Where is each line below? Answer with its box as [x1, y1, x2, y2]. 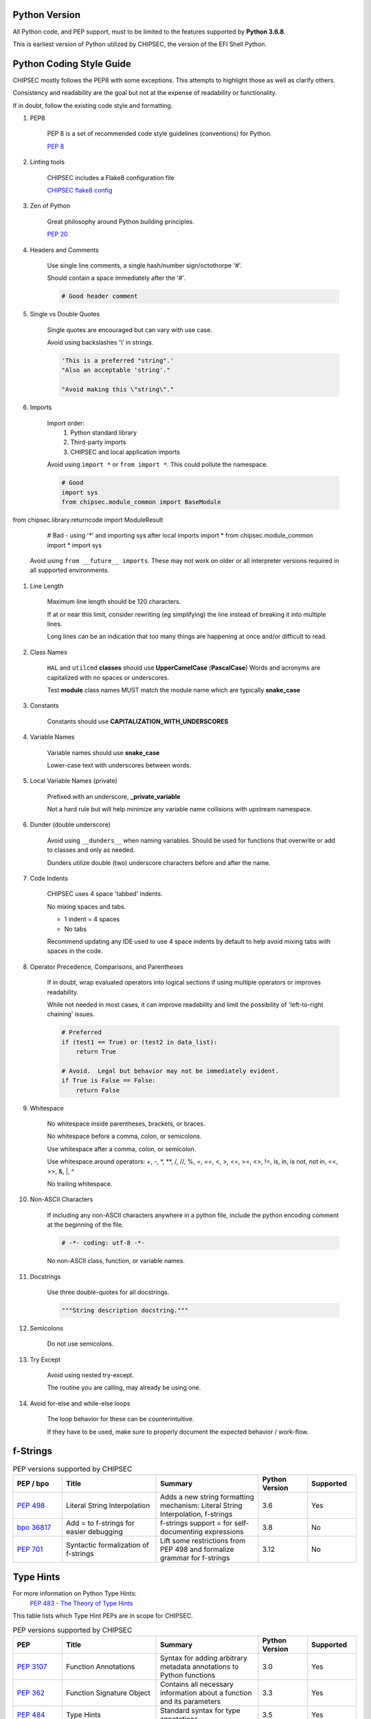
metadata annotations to [159, 1661, 239, 1671]
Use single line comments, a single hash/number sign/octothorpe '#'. [47, 261, 243, 270]
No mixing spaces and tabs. [47, 902, 126, 910]
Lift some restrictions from [159, 1535, 246, 1545]
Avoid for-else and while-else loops [30, 1399, 131, 1408]
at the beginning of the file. [47, 1220, 124, 1229]
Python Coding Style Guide [12, 58, 132, 69]
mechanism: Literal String [159, 1500, 243, 1510]
